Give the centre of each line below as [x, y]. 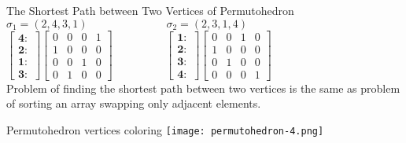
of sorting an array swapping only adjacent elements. [134, 103]
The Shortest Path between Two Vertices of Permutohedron [150, 10]
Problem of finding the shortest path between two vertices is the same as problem [203, 88]
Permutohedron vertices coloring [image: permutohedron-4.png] [165, 129]
